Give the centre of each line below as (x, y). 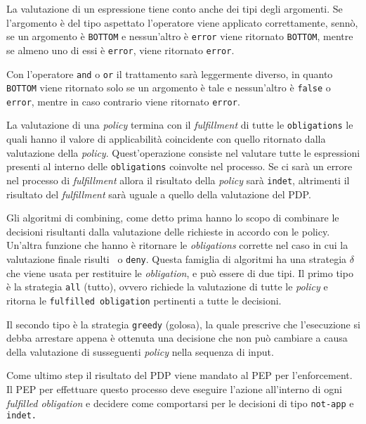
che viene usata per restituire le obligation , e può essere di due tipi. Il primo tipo (180, 272)
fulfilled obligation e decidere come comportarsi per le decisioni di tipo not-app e (180, 403)
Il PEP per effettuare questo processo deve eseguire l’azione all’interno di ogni (174, 389)
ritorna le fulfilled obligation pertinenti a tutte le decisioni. (144, 300)
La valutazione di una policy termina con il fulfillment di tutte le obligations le (180, 125)
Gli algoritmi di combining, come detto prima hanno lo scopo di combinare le (173, 218)
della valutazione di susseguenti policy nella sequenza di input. (140, 351)
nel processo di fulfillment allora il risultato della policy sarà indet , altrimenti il (178, 180)
